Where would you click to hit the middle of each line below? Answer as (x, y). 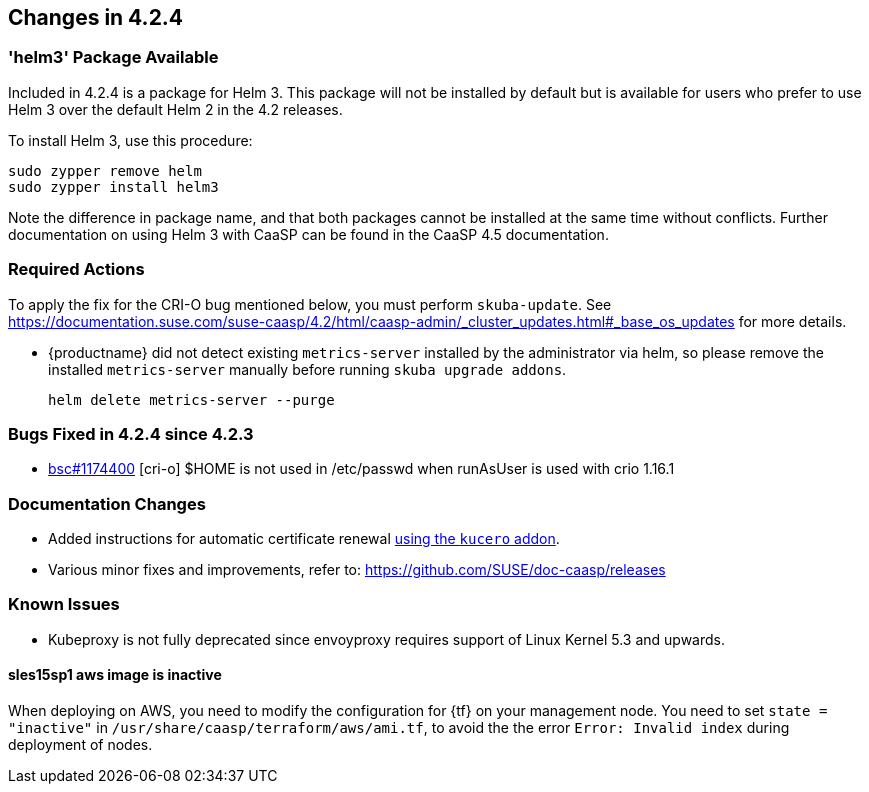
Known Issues (64, 604)
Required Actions (76, 269)
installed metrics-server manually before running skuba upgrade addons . (307, 369)
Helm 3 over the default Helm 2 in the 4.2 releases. (175, 109)
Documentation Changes (107, 503)
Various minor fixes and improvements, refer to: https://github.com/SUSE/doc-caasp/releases (357, 570)
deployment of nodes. (80, 745)
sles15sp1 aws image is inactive (115, 675)
